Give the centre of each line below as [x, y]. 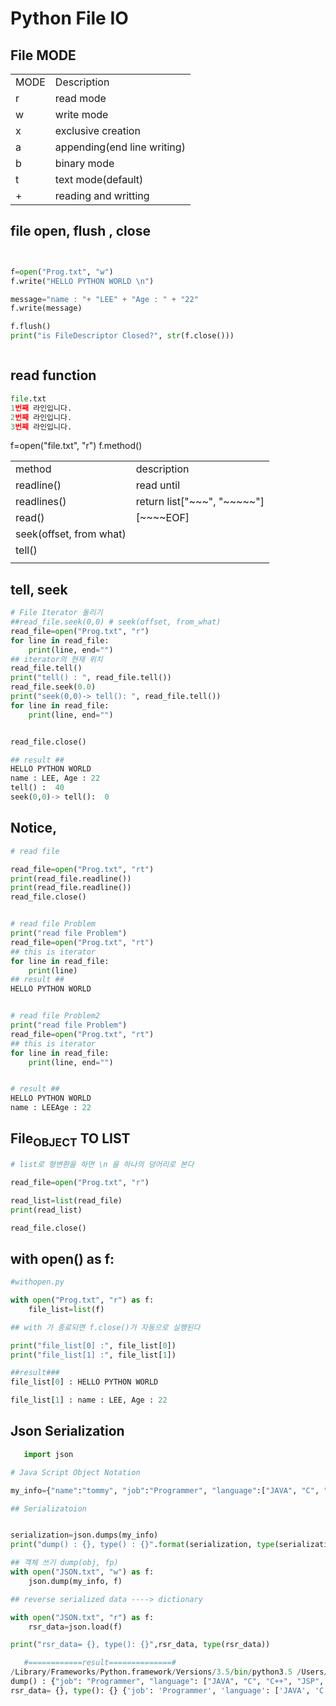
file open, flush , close [80, 231]
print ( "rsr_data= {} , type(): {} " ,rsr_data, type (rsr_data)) [140, 1645]
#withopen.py [37, 1282]
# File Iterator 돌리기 [56, 613]
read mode [80, 98]
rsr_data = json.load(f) [75, 1627]
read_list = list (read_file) [66, 1200]
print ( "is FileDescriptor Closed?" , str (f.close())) [122, 336]
